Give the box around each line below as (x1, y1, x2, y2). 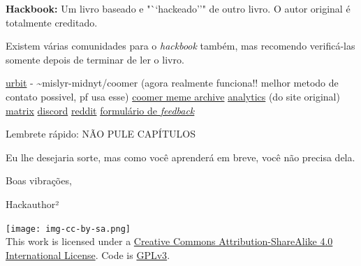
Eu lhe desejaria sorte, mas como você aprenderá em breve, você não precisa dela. (6, 149, 355, 164)
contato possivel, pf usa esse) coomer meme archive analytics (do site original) (6, 89, 340, 103)
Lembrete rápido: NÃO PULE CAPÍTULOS (6, 126, 196, 141)
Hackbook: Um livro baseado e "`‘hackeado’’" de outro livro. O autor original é (6, 1, 351, 15)
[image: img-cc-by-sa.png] (6, 223, 131, 234)
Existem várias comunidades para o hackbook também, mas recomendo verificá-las (6, 38, 355, 53)
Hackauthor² (6, 196, 59, 211)
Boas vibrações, (6, 173, 72, 188)
